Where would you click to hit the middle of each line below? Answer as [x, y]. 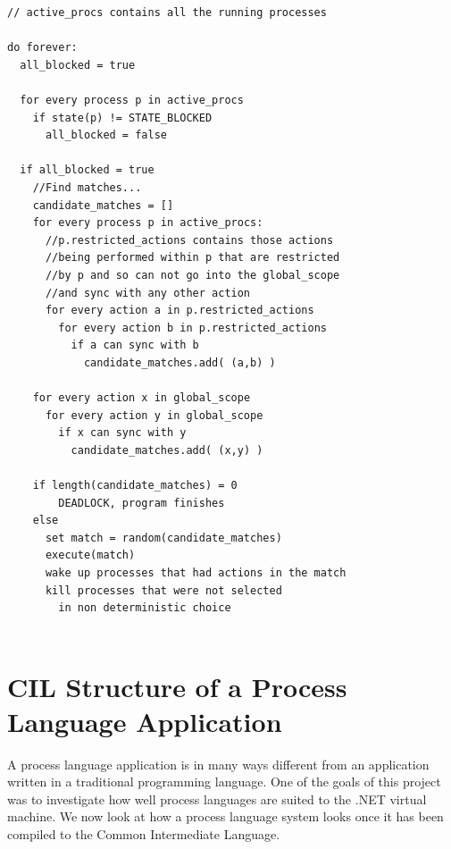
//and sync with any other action [148, 293]
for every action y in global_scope [154, 415]
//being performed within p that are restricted [192, 258]
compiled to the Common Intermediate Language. [144, 834]
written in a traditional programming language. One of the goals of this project [224, 782]
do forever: [42, 48]
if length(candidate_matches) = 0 [135, 486]
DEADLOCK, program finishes [142, 503]
